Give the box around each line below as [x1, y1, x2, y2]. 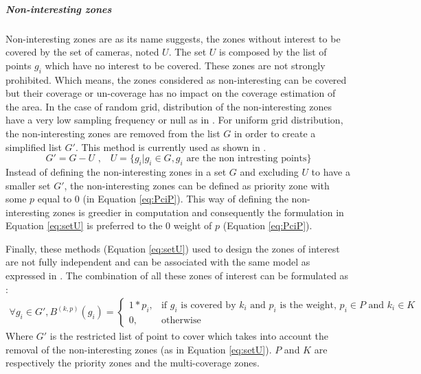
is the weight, [280, 300, 337, 310]
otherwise [161, 315, 201, 325]
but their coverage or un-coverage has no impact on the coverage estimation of [5, 86, 336, 100]
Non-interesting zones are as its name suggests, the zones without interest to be [5, 31, 341, 45]
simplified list [5, 139, 62, 154]
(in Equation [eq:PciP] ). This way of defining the [82, 191, 288, 206]
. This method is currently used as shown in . [75, 139, 266, 154]
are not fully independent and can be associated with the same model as [5, 255, 310, 269]
